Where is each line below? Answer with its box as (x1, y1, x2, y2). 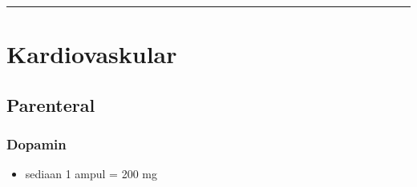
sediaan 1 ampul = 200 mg (25, 165, 157, 182)
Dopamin (6, 134, 67, 154)
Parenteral (6, 92, 95, 117)
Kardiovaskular (6, 38, 177, 70)
